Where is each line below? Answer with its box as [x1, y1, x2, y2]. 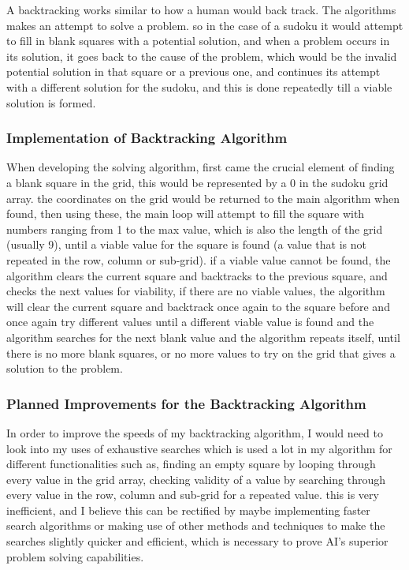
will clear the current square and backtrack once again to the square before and [6, 298, 390, 314]
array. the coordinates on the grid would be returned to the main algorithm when [6, 189, 400, 206]
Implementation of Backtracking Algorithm [6, 128, 288, 148]
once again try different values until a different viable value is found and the [6, 313, 374, 330]
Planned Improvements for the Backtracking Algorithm [6, 393, 366, 413]
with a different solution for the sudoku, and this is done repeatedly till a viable [6, 78, 392, 95]
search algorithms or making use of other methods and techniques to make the [6, 517, 385, 534]
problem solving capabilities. [6, 548, 144, 564]
